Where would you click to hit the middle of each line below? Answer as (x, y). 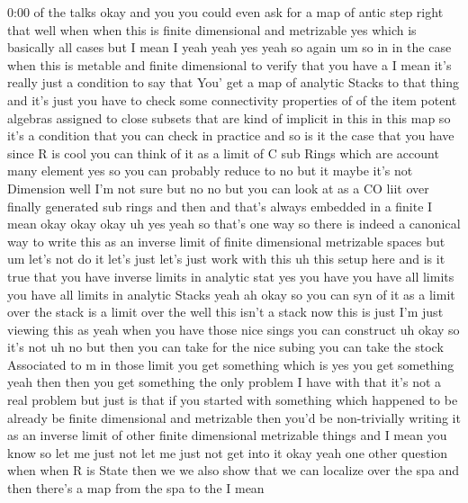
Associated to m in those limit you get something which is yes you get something (231, 364)
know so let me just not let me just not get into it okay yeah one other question (228, 452)
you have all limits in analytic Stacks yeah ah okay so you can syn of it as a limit (231, 294)
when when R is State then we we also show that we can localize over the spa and (234, 470)
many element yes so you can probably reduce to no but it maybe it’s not (210, 171)
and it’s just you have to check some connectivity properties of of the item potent (232, 99)
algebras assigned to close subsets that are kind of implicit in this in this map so (229, 117)
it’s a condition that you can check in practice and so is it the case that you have (231, 135)
